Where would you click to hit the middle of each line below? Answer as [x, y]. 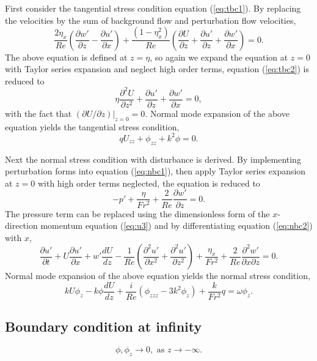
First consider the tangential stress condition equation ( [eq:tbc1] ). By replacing [153, 8]
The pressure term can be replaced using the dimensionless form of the [137, 213]
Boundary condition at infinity [104, 326]
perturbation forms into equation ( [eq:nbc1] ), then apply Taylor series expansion [155, 171]
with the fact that [38, 113]
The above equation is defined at [66, 57]
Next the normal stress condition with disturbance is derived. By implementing [153, 159]
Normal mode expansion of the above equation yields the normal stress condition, [158, 276]
